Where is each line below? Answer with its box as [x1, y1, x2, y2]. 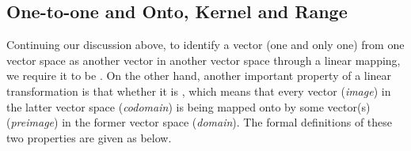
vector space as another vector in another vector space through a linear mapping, [6, 51, 401, 68]
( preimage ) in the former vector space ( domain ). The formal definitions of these [6, 114, 393, 130]
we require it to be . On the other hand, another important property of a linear [6, 67, 392, 84]
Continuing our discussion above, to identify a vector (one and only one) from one [6, 36, 405, 53]
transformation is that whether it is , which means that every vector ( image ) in [6, 82, 391, 99]
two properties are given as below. [6, 129, 172, 145]
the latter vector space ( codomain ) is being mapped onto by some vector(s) [6, 98, 371, 115]
